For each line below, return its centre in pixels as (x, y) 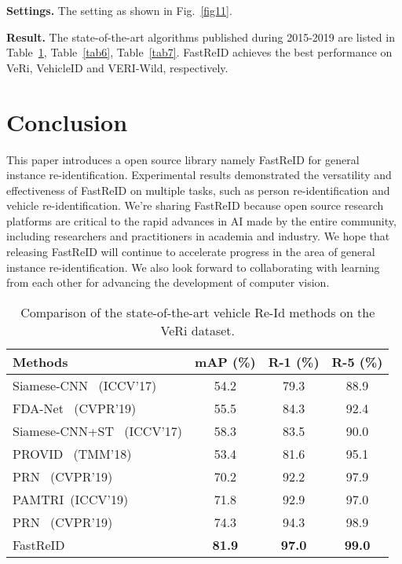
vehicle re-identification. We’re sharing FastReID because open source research (195, 205)
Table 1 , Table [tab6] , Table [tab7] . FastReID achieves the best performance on (199, 52)
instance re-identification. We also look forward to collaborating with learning (193, 267)
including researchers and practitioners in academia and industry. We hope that (198, 236)
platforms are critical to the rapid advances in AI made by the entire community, (201, 220)
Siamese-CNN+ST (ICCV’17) (98, 430)
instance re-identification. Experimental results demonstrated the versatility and (199, 175)
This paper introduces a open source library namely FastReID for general (183, 159)
